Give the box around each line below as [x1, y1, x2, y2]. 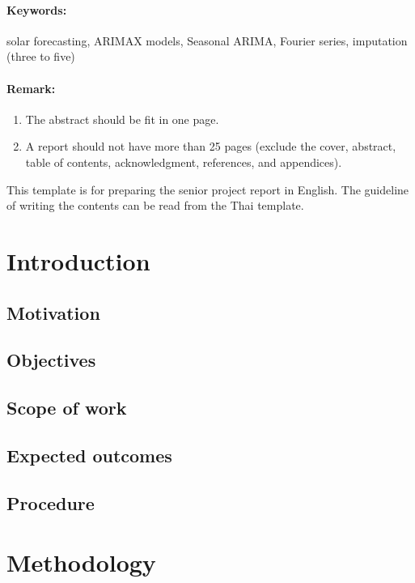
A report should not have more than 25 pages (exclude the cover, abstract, [25, 138, 396, 155]
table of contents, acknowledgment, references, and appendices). [25, 153, 342, 170]
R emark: [6, 79, 56, 96]
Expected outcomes [6, 442, 172, 467]
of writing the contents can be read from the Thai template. [6, 197, 304, 214]
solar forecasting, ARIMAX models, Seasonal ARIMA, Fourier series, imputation [6, 32, 408, 49]
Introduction [6, 244, 150, 277]
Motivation [6, 300, 100, 325]
